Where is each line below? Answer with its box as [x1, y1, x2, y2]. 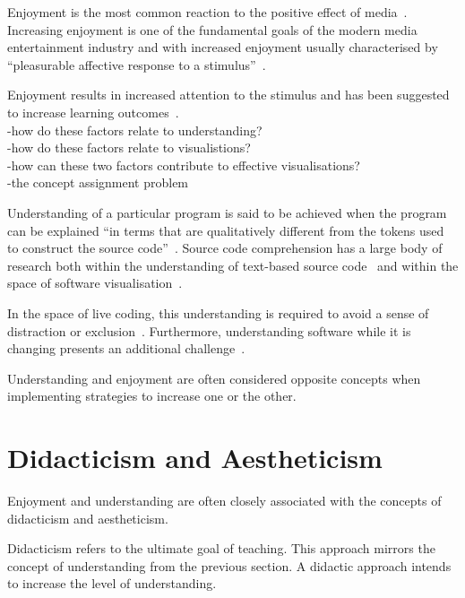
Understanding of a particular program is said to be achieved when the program [7, 203, 447, 221]
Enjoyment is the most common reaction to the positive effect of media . [7, 3, 408, 21]
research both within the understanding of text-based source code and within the [7, 256, 459, 274]
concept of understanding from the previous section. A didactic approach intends [7, 556, 452, 575]
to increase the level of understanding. [7, 574, 217, 593]
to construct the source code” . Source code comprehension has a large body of [7, 238, 443, 257]
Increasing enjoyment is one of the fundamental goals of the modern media [7, 20, 418, 39]
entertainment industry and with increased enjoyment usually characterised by [7, 38, 438, 56]
